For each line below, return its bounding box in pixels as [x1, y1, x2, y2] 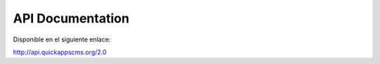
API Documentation [13, 11, 129, 26]
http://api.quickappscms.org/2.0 [13, 48, 107, 56]
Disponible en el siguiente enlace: [13, 35, 111, 44]
